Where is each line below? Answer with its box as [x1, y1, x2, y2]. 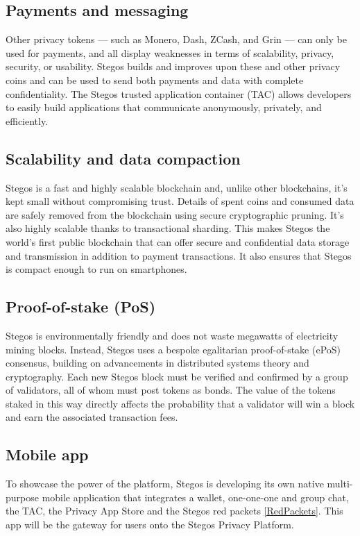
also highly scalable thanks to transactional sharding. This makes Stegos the [6, 221, 330, 235]
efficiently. [6, 113, 49, 128]
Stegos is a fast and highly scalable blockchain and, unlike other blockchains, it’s [6, 180, 348, 194]
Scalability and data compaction [6, 147, 241, 169]
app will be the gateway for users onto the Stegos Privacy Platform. [6, 517, 294, 532]
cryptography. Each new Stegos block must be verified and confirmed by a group [6, 369, 348, 383]
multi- [327, 476, 353, 491]
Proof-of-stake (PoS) [6, 296, 156, 317]
